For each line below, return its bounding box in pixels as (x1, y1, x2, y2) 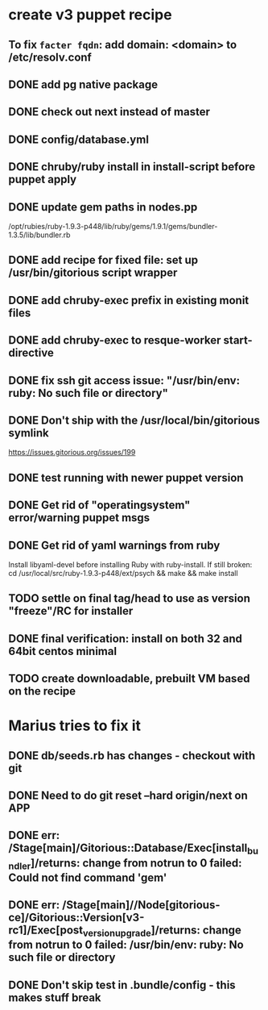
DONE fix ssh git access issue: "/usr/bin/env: (8, 374, 240, 387)
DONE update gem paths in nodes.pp (8, 200, 198, 214)
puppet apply (8, 173, 77, 186)
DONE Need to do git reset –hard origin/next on (8, 789, 248, 803)
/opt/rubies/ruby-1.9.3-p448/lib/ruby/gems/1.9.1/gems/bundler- (8, 221, 218, 231)
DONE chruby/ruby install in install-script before (8, 160, 256, 174)
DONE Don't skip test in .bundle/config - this (8, 978, 236, 991)
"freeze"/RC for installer (8, 604, 134, 618)
